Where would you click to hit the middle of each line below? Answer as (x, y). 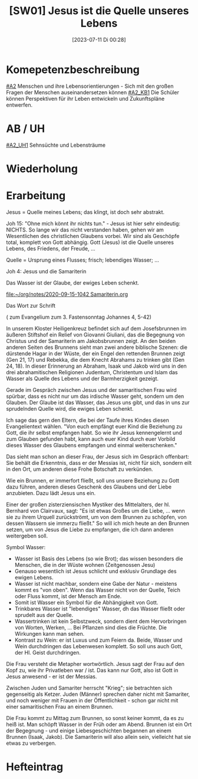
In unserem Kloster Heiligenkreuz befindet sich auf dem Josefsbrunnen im (96, 328)
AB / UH (26, 128)
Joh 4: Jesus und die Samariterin (46, 271)
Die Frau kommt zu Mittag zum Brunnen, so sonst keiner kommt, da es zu (95, 718)
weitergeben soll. (27, 536)
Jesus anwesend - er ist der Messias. (52, 676)
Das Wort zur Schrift (31, 305)
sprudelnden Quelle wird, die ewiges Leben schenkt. (70, 408)
